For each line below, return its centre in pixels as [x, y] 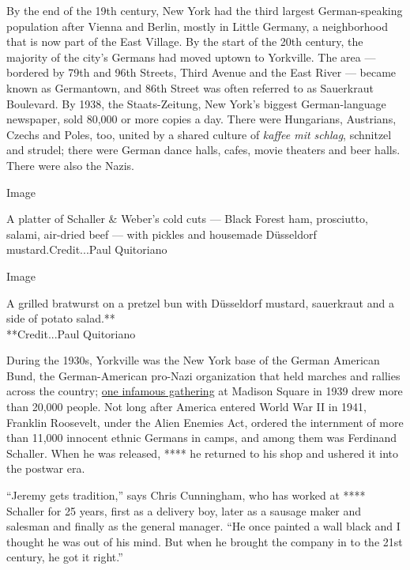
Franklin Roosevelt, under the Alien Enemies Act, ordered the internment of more [205, 422]
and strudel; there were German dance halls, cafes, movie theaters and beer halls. [203, 150]
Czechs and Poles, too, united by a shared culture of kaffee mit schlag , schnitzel [199, 134]
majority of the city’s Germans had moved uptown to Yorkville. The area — [191, 57]
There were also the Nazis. [70, 165]
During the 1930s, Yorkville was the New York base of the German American [193, 360]
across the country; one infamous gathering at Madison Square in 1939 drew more [205, 391]
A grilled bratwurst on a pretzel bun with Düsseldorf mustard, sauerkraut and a [200, 302]
